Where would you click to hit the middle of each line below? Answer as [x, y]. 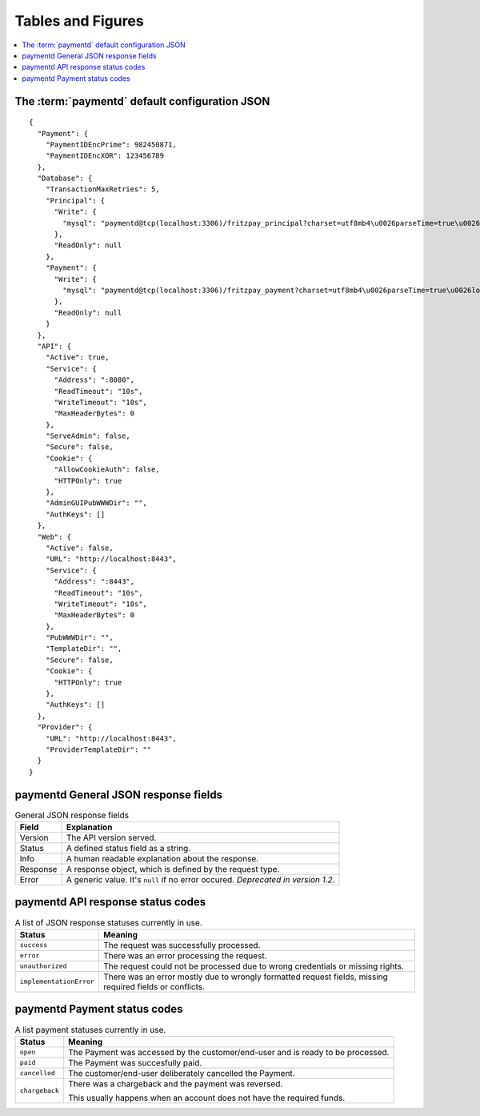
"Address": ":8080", [94, 380]
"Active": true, [77, 357]
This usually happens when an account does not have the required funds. [207, 1098]
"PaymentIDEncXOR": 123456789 [104, 156]
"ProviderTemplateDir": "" [98, 750]
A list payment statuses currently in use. [90, 1030]
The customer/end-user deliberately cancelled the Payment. [182, 1073]
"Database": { [65, 179]
